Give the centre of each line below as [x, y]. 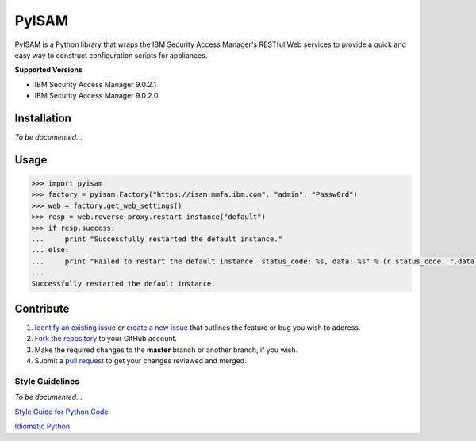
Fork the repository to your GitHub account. [106, 339]
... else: [50, 250]
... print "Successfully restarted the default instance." [157, 239]
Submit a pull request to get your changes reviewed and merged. [140, 361]
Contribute [42, 308]
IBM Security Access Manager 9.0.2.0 [96, 96]
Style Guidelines [47, 381]
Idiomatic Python [42, 426]
